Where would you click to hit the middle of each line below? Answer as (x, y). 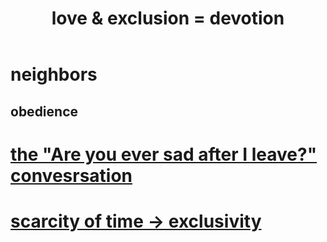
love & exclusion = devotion (168, 18)
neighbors (54, 74)
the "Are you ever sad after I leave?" (164, 154)
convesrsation (71, 175)
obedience (44, 111)
